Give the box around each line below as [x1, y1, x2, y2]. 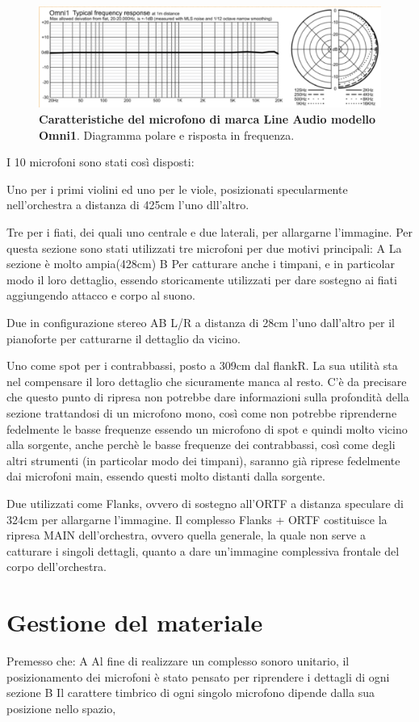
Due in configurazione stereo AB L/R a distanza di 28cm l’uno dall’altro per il [6, 313, 395, 330]
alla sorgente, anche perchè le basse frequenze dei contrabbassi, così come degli [6, 436, 396, 453]
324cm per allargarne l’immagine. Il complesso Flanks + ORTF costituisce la [6, 510, 388, 527]
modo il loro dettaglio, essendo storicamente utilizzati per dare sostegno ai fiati [6, 271, 397, 288]
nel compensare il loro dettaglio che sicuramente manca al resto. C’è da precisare [6, 372, 407, 389]
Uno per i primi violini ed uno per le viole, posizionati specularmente [6, 180, 348, 197]
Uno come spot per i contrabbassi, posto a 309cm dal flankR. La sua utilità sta [6, 357, 398, 374]
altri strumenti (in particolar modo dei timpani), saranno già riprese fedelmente [6, 451, 400, 468]
